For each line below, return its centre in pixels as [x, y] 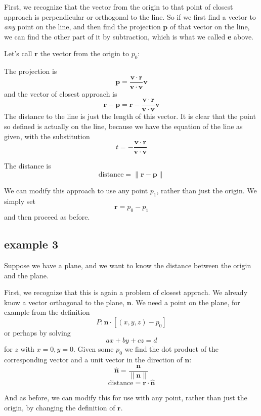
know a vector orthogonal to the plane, [64, 302]
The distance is [28, 166]
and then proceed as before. [47, 217]
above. [244, 36]
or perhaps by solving [37, 332]
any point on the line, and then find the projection [82, 27]
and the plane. [26, 275]
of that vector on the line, [210, 27]
